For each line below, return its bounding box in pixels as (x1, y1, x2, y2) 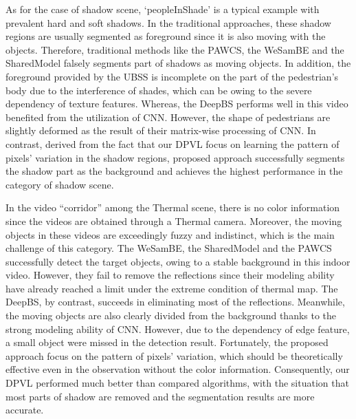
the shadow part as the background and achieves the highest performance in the (5, 164, 343, 178)
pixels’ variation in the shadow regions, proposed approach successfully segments (5, 150, 345, 164)
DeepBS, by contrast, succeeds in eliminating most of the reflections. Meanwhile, (5, 294, 345, 309)
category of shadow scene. (5, 177, 114, 191)
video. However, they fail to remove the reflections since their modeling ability (5, 268, 335, 282)
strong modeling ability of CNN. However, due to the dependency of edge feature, (5, 321, 350, 336)
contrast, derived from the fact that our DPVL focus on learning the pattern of (5, 136, 340, 151)
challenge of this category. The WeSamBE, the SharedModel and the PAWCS (5, 241, 332, 255)
